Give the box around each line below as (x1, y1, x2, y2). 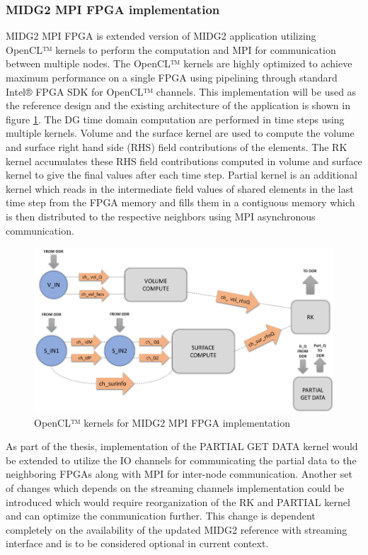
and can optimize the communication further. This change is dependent (6, 508, 316, 523)
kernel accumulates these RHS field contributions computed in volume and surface (6, 153, 362, 168)
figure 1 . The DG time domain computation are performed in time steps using (6, 111, 345, 126)
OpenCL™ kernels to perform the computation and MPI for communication (6, 42, 336, 57)
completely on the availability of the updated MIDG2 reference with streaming (6, 522, 347, 537)
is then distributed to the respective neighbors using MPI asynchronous (6, 208, 316, 223)
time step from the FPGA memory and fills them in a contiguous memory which (6, 195, 355, 210)
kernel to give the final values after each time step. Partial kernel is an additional (6, 167, 357, 182)
